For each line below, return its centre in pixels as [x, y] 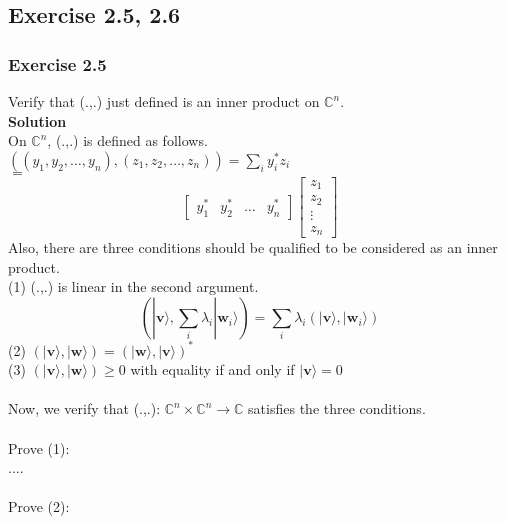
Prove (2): [39, 506]
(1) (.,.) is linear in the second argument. [133, 286]
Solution [37, 120]
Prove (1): [39, 447]
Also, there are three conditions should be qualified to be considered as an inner [253, 247]
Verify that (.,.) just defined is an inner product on [164, 101]
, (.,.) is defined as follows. [127, 140]
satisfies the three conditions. [337, 408]
